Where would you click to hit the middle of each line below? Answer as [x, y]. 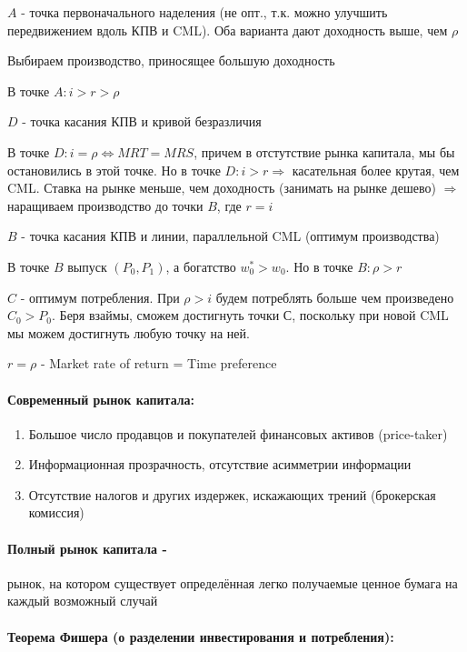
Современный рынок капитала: [101, 399]
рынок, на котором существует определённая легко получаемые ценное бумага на [233, 582]
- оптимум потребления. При [100, 297]
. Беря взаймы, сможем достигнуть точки [166, 315]
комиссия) [56, 512]
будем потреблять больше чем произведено [335, 297]
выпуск [87, 266]
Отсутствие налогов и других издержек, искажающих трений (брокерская [232, 494]
